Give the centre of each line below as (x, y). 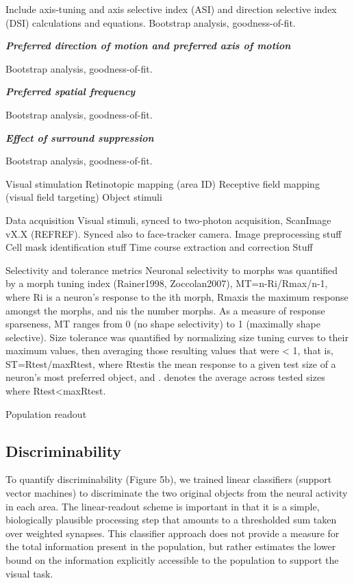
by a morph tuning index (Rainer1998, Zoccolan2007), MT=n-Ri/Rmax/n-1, (167, 283)
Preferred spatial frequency (71, 91)
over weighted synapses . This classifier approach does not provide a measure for (173, 533)
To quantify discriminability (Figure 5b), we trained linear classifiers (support (169, 479)
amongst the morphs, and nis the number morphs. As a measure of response (165, 310)
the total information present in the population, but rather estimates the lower (171, 546)
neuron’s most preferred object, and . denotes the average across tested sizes (165, 377)
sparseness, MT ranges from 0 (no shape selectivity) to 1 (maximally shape (163, 324)
